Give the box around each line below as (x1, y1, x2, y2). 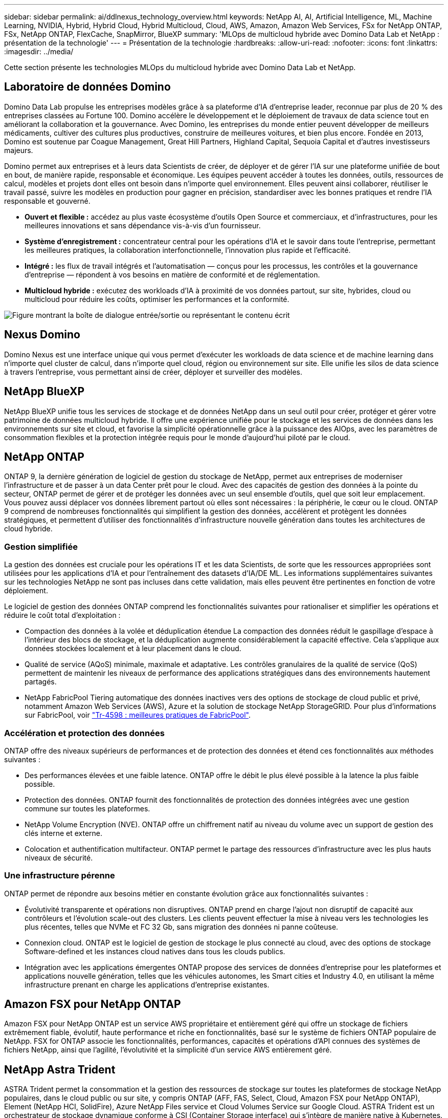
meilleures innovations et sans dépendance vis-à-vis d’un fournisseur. (25, 221, 261, 230)
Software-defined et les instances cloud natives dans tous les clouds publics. (25, 947, 285, 956)
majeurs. (4, 145, 33, 155)
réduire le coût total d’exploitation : (4, 611, 121, 620)
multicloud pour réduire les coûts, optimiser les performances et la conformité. (25, 294, 289, 304)
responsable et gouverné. (4, 196, 91, 205)
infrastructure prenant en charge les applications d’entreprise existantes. (25, 980, 270, 989)
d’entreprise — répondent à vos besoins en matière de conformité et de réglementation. (25, 270, 320, 279)
